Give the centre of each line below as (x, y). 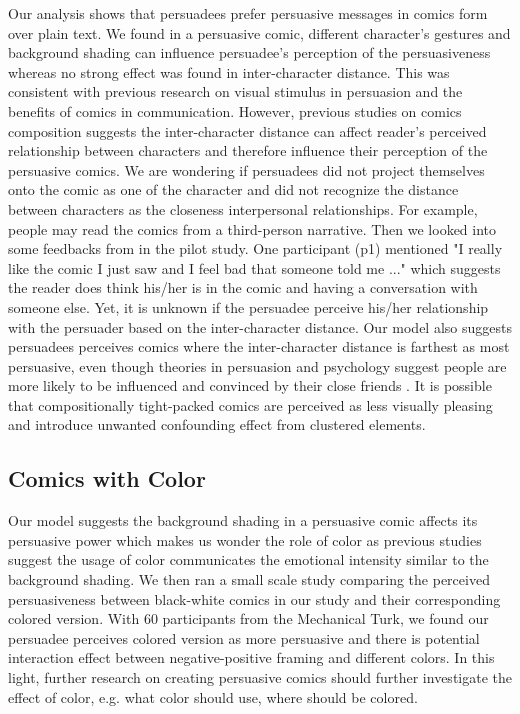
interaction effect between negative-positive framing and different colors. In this (251, 657)
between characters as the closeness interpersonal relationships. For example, (243, 208)
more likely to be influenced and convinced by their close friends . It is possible (250, 385)
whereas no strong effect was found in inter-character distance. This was (229, 71)
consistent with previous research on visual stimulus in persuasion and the (235, 91)
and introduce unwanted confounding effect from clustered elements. (217, 424)
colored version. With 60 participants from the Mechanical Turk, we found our (248, 618)
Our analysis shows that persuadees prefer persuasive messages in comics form (248, 13)
